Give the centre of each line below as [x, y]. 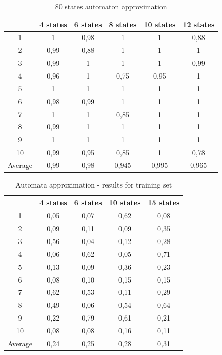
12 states [199, 24]
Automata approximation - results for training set [94, 184]
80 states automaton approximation [111, 6]
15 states [164, 202]
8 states [123, 24]
